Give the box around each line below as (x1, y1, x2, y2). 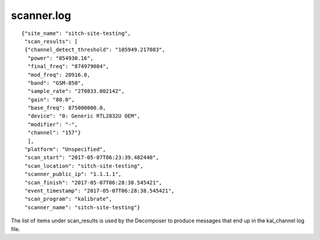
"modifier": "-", (27, 121, 78, 127)
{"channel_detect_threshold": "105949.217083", (24, 46, 165, 53)
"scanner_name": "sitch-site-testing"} (24, 204, 140, 210)
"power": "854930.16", (27, 55, 94, 62)
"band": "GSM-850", (27, 79, 84, 86)
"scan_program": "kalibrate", (24, 196, 113, 203)
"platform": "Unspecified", (24, 146, 106, 153)
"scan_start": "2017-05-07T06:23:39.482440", (24, 154, 159, 161)
